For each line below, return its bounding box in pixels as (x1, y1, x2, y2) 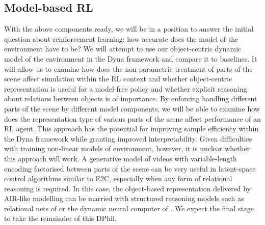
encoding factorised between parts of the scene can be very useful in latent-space (4, 163, 256, 174)
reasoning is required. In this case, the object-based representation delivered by (4, 183, 251, 193)
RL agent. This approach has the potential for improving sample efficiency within (4, 123, 259, 134)
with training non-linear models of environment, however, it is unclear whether (4, 143, 250, 154)
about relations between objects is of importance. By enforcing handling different (4, 93, 257, 104)
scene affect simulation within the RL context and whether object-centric (4, 73, 232, 84)
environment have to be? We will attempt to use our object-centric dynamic (4, 43, 242, 54)
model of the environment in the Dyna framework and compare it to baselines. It (4, 53, 257, 64)
